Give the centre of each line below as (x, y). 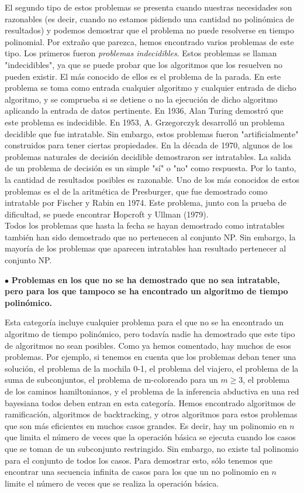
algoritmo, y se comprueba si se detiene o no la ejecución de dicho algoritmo (141, 99)
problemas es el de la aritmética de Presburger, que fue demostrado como (136, 191)
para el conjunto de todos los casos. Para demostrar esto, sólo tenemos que (139, 460)
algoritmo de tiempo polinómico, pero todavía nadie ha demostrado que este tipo (150, 334)
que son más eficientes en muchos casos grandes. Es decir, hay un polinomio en (146, 425)
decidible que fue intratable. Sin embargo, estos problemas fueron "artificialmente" (152, 133)
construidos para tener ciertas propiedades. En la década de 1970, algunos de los (149, 145)
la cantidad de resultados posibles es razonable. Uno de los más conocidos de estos (152, 179)
